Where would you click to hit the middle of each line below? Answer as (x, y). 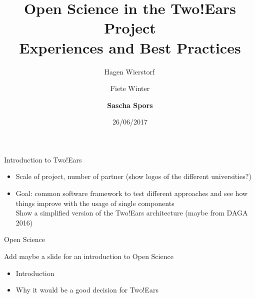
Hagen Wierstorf (129, 71)
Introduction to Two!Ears (43, 159)
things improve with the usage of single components (95, 203)
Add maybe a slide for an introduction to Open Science (89, 256)
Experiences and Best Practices (130, 47)
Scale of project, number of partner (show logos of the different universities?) (133, 176)
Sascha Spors (130, 105)
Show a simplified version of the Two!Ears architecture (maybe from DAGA (132, 213)
